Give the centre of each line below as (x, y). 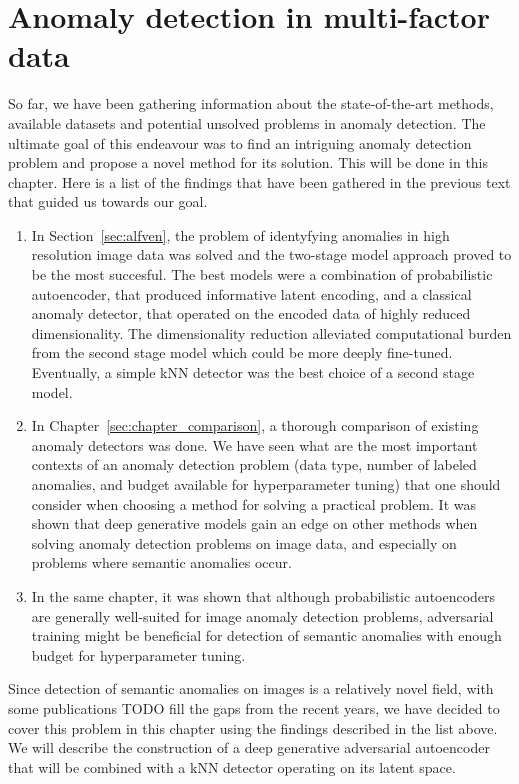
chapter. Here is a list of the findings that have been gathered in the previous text (259, 181)
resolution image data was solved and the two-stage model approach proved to (271, 254)
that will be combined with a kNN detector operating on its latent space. (232, 766)
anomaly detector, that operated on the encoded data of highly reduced (251, 313)
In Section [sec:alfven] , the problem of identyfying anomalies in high (240, 234)
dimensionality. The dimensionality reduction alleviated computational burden (271, 332)
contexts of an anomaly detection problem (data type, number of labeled (254, 464)
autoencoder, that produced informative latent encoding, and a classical (251, 293)
